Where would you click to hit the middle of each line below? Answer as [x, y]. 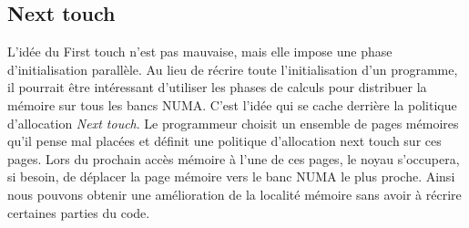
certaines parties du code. [79, 212]
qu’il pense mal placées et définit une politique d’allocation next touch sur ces [224, 141]
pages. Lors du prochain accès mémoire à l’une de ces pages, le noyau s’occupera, [234, 158]
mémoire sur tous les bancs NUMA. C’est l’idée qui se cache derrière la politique [232, 104]
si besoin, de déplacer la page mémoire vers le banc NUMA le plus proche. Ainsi [231, 176]
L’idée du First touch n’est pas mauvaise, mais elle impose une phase [200, 52]
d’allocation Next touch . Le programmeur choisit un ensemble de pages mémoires [233, 123]
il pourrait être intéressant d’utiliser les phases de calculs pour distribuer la [217, 87]
